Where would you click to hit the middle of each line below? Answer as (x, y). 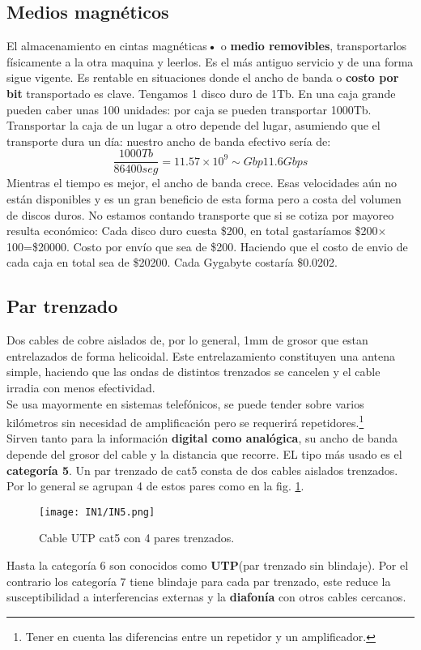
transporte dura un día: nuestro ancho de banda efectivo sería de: (169, 141)
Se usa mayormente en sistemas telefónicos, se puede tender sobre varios (185, 403)
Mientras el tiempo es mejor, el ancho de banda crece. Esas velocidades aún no (202, 183)
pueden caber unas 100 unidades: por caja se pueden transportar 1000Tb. (189, 109)
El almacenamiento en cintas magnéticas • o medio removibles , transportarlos (207, 46)
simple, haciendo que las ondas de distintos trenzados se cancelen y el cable (193, 372)
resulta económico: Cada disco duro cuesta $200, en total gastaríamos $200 (192, 231)
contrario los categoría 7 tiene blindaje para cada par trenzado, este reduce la (199, 581)
